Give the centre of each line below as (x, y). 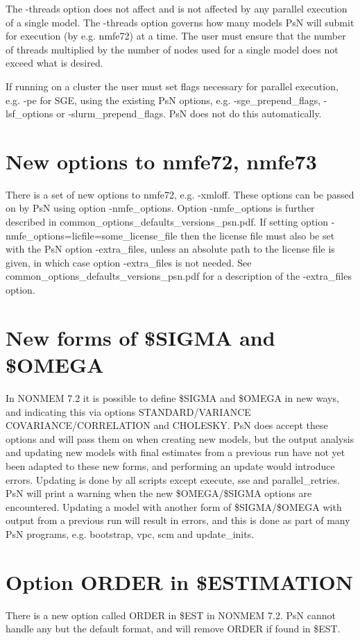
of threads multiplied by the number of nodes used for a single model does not (172, 49)
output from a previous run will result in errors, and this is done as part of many (178, 520)
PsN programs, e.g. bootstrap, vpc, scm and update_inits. (130, 533)
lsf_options (29, 113)
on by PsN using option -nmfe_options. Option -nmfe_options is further (160, 208)
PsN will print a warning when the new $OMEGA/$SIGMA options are (159, 493)
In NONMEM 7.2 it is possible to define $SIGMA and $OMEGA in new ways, (172, 397)
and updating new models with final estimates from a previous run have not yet (175, 452)
